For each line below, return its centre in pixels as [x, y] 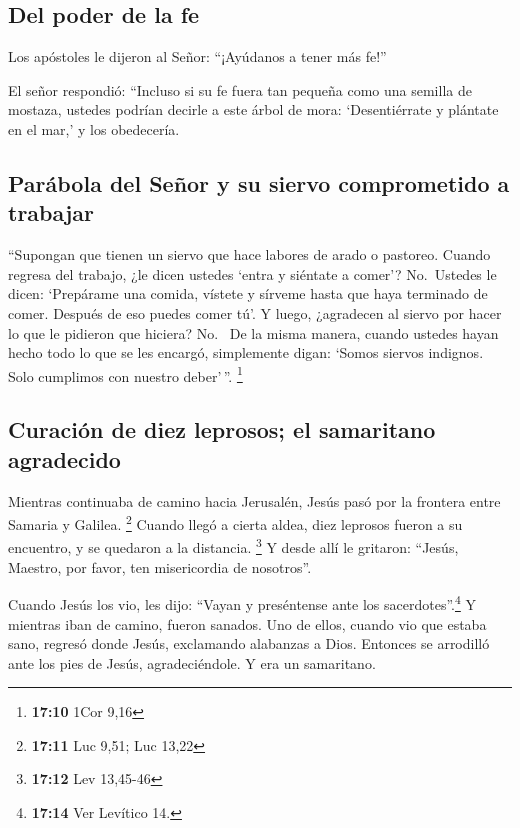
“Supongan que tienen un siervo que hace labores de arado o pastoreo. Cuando [249, 254]
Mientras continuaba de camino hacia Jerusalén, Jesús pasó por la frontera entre [254, 500]
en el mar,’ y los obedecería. [94, 128]
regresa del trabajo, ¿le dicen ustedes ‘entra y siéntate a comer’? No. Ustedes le [252, 273]
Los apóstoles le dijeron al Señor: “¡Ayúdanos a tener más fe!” [197, 56]
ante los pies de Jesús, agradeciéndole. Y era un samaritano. [192, 662]
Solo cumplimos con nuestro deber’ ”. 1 [125, 374]
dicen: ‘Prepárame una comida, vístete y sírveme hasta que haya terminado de [248, 293]
